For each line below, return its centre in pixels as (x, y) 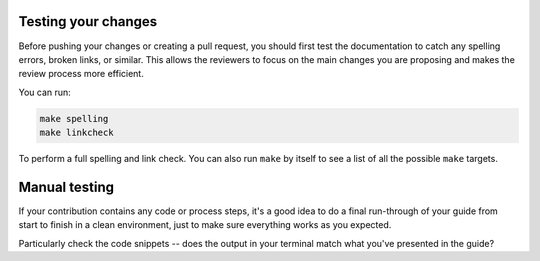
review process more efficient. (81, 74)
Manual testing (66, 186)
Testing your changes (88, 21)
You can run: (45, 92)
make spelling (74, 118)
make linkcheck (76, 133)
